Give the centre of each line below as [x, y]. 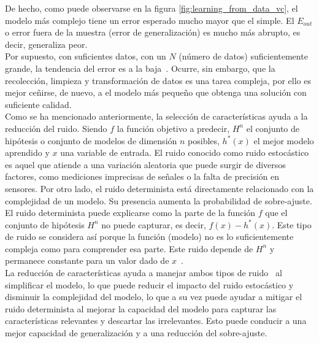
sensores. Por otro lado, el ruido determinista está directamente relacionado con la [159, 188]
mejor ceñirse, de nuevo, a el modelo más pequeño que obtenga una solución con [156, 92]
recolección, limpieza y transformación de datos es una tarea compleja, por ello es [158, 80]
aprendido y [27, 152]
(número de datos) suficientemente [243, 56]
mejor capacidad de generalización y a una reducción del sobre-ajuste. [136, 333]
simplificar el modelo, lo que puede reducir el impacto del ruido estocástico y [149, 284]
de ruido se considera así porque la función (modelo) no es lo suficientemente [149, 237]
